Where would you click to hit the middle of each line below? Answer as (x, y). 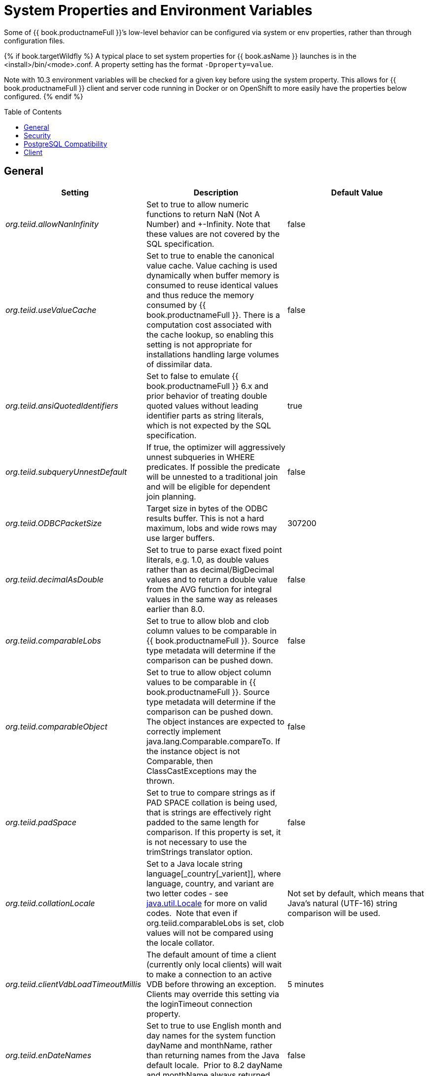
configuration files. (35, 40)
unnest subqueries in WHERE (200, 457)
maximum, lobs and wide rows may (212, 528)
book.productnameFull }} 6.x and (207, 386)
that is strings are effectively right (209, 812)
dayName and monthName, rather (209, 1045)
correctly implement (183, 731)
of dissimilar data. (179, 364)
